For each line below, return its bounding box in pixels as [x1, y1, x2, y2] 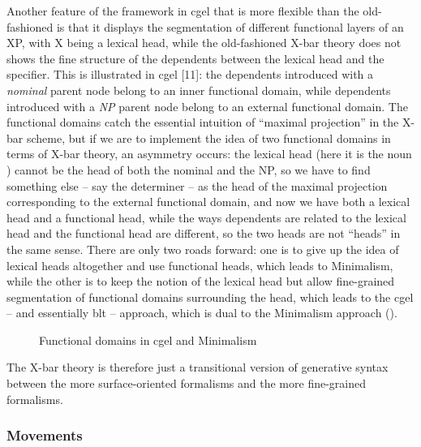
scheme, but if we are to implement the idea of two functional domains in [26, 129, 391, 146]
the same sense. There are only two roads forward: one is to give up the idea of [6, 240, 399, 257]
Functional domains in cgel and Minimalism [39, 331, 257, 348]
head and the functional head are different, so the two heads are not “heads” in [6, 225, 401, 242]
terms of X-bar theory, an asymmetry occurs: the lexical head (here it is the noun [6, 145, 412, 162]
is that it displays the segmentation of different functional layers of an [56, 18, 404, 35]
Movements [6, 425, 83, 445]
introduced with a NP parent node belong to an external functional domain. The [6, 97, 408, 114]
